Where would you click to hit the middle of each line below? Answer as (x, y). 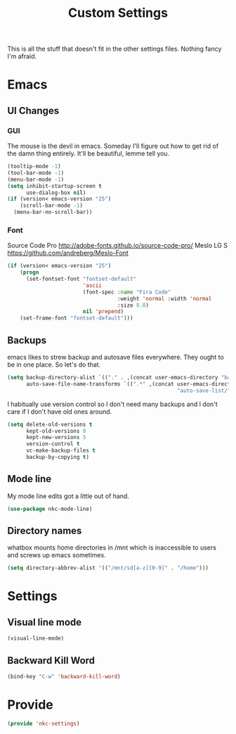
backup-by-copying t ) (58, 457)
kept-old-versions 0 (56, 431)
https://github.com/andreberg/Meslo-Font (68, 253)
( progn (29, 272)
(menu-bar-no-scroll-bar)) (53, 213)
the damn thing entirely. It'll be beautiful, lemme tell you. (88, 153)
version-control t (53, 444)
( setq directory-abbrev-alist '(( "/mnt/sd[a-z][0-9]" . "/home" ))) (108, 568)
